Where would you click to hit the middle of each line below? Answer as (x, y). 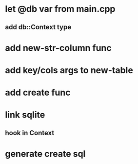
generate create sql (45, 154)
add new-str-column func (58, 48)
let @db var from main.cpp (60, 9)
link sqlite (25, 115)
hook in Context (30, 133)
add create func (38, 92)
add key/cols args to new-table (69, 70)
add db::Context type (38, 27)
